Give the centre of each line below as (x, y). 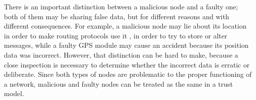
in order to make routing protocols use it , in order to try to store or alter (116, 35)
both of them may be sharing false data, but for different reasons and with (117, 16)
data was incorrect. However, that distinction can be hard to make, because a (121, 54)
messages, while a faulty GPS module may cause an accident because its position (126, 45)
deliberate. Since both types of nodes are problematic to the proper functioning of (128, 74)
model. (14, 93)
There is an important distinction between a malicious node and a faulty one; (121, 6)
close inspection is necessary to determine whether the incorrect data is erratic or (127, 64)
